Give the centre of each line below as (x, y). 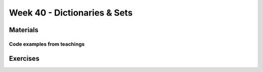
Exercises (24, 58)
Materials (24, 30)
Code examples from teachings (47, 44)
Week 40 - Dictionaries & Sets (71, 13)
